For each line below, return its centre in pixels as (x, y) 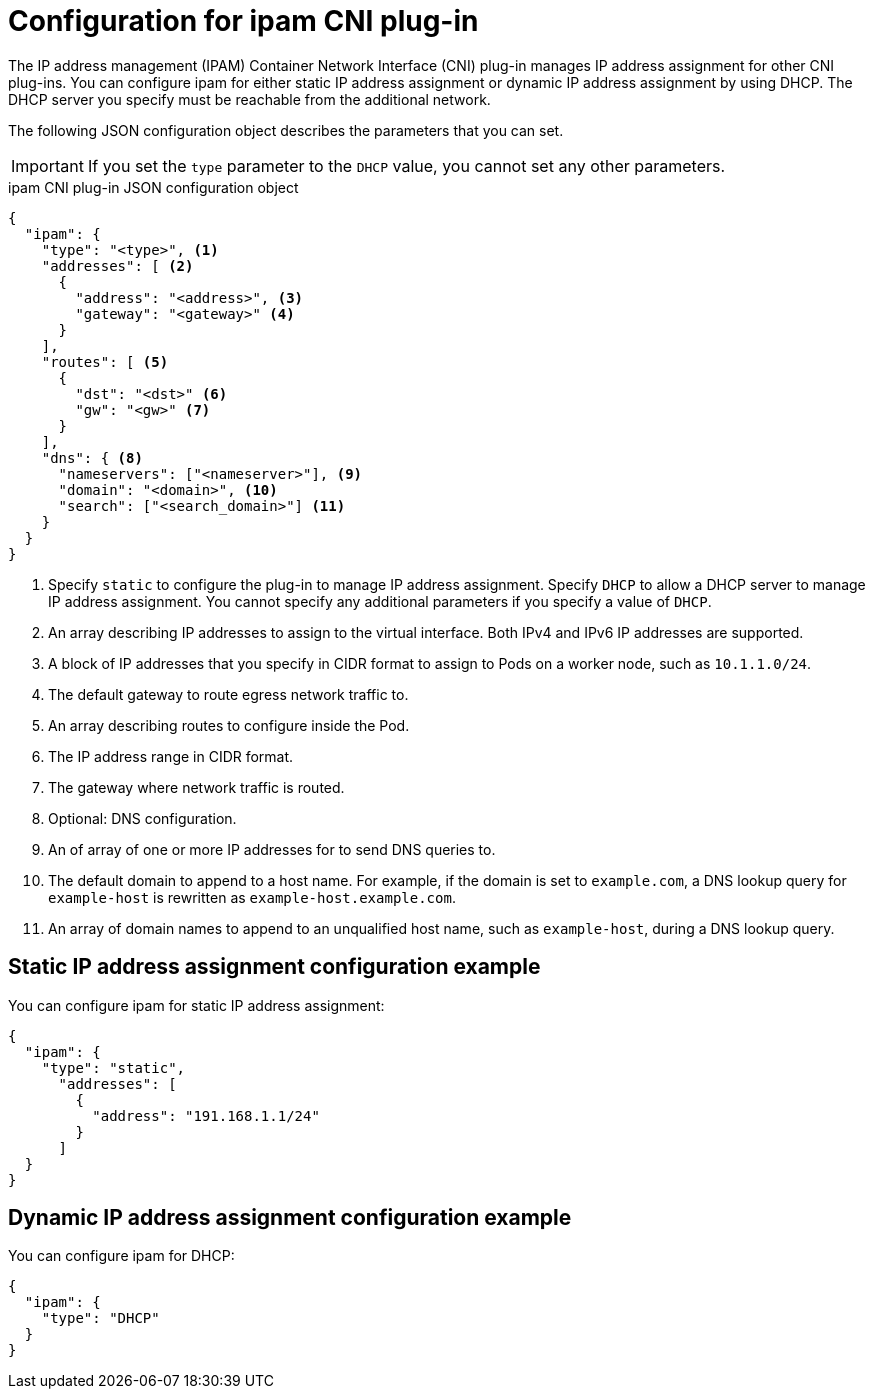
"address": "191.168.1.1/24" (206, 1115)
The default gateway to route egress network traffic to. (228, 694)
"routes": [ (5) (105, 361)
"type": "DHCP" (100, 1318)
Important (47, 165)
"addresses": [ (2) (117, 265)
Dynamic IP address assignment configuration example (290, 1218)
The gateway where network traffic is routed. (196, 787)
